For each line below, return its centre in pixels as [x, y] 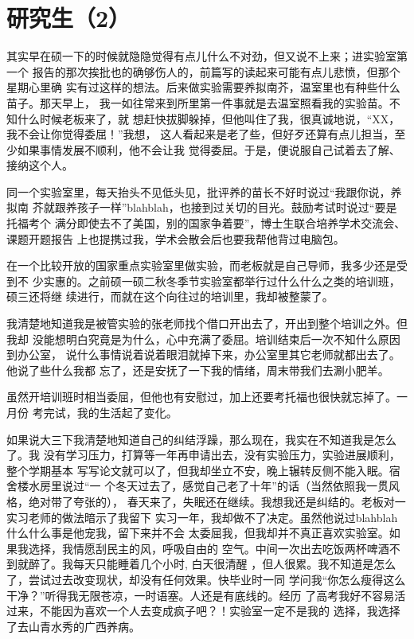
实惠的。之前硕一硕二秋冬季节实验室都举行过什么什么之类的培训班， [222, 281]
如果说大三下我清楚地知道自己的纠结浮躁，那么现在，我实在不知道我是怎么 [201, 439]
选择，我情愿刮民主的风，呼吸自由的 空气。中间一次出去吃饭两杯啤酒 [209, 548]
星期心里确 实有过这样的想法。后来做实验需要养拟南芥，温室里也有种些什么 [203, 87]
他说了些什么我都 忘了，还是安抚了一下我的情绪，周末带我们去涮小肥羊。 [198, 370]
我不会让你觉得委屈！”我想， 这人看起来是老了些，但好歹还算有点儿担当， [201, 134]
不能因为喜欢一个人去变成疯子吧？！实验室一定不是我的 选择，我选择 [220, 611]
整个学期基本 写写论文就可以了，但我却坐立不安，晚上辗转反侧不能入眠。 [198, 470]
